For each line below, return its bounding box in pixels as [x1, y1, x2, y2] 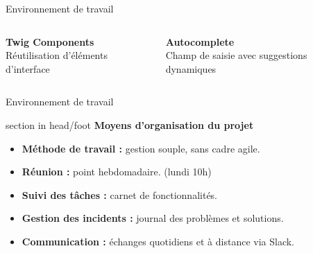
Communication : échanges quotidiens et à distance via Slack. [22, 234, 295, 248]
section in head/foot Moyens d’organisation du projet [6, 117, 254, 132]
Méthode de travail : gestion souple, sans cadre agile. [22, 141, 260, 155]
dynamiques [165, 61, 217, 76]
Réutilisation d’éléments [6, 48, 108, 62]
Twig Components [6, 34, 94, 49]
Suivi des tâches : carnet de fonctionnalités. [22, 187, 218, 202]
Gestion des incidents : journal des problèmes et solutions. [22, 211, 284, 225]
